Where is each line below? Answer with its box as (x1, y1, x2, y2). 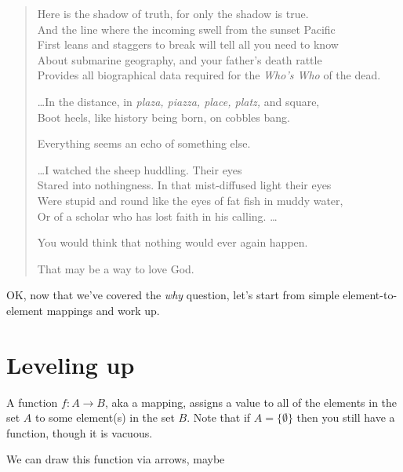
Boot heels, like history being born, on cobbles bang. (37, 108, 290, 125)
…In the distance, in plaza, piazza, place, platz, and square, (37, 93, 320, 109)
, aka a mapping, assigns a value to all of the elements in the (105, 393, 398, 410)
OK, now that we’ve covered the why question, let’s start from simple (6, 287, 339, 303)
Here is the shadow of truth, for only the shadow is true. (37, 5, 309, 21)
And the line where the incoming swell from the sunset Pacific (37, 20, 336, 37)
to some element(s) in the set (35, 409, 175, 426)
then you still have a (296, 409, 395, 426)
